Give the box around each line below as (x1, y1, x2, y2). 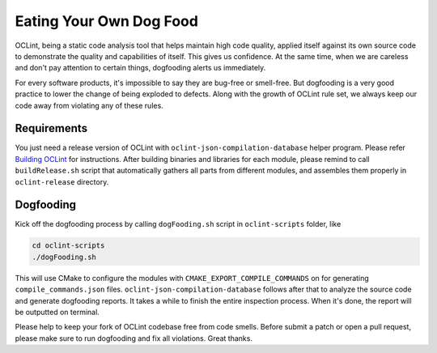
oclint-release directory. (15, 176, 109, 186)
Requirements (15, 121, 88, 135)
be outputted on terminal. (15, 308, 100, 317)
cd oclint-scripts (32, 241, 105, 250)
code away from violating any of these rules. (15, 100, 163, 110)
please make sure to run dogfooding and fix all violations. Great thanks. (15, 333, 252, 343)
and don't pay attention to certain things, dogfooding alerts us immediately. (15, 63, 266, 73)
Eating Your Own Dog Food (15, 12, 198, 30)
